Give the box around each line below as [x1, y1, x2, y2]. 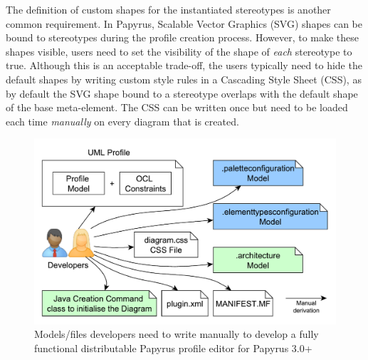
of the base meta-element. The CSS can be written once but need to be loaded [6, 100, 348, 115]
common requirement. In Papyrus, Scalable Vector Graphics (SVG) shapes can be [6, 16, 363, 31]
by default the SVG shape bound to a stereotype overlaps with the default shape [6, 86, 358, 101]
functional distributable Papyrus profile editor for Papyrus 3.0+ [34, 340, 312, 355]
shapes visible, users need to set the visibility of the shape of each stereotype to [6, 43, 352, 58]
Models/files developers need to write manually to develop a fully [34, 326, 319, 341]
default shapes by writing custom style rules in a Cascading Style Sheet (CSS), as [6, 71, 362, 86]
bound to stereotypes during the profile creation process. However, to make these [6, 30, 359, 45]
